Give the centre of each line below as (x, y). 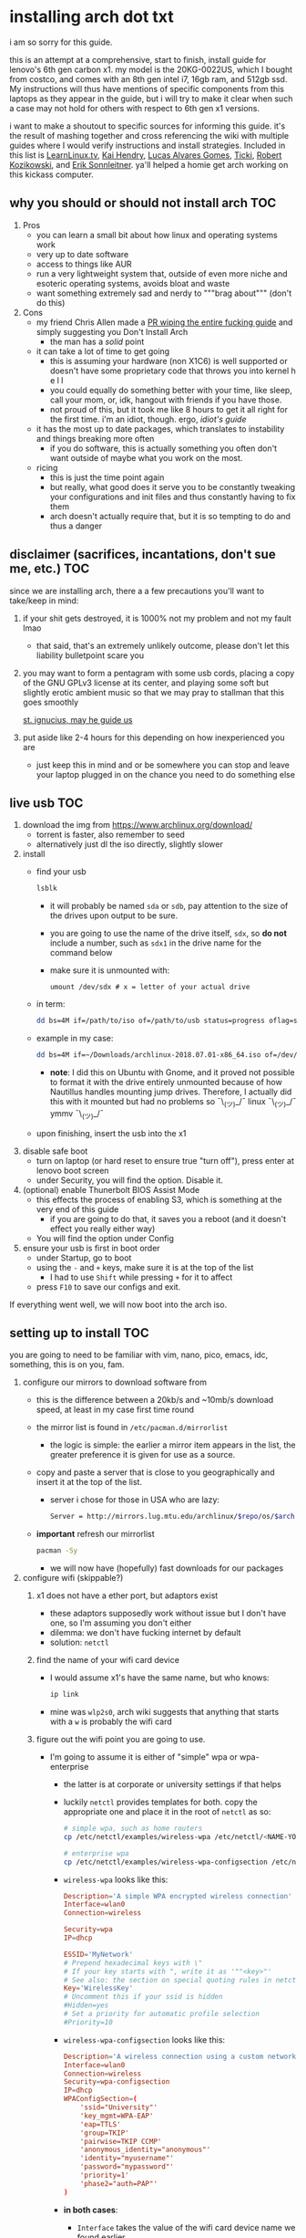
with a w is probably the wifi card (111, 1721)
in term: (51, 1004)
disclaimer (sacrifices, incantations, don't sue (143, 554)
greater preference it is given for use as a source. (143, 1455)
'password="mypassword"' (127, 2167)
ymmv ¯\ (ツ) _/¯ (77, 1114)
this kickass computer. (51, 174)
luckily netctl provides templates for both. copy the (160, 1802)
